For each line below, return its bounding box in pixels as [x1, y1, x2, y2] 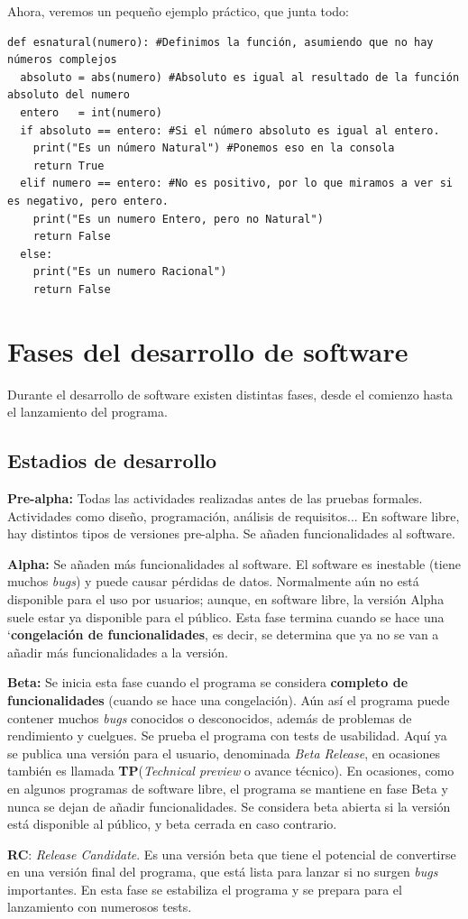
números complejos [7, 53, 117, 67]
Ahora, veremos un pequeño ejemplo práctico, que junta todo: [7, 2, 349, 20]
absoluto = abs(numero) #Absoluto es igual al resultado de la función [20, 70, 460, 84]
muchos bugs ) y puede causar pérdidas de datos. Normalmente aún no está [7, 572, 419, 591]
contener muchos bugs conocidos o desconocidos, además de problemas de [7, 708, 412, 727]
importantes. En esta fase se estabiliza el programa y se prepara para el [7, 879, 402, 898]
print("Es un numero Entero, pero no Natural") [32, 212, 324, 225]
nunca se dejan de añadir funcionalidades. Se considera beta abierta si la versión [7, 796, 451, 815]
